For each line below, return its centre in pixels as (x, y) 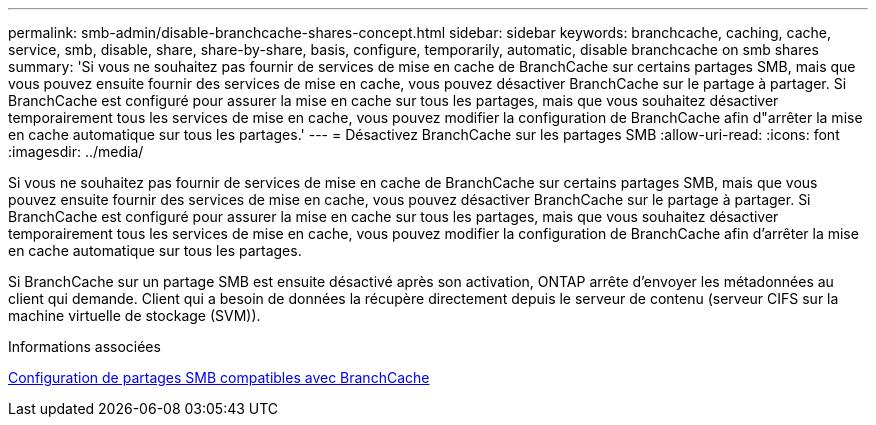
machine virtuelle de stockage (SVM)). (134, 315)
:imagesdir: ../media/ (76, 151)
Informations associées (84, 346)
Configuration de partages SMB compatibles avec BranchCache (219, 377)
